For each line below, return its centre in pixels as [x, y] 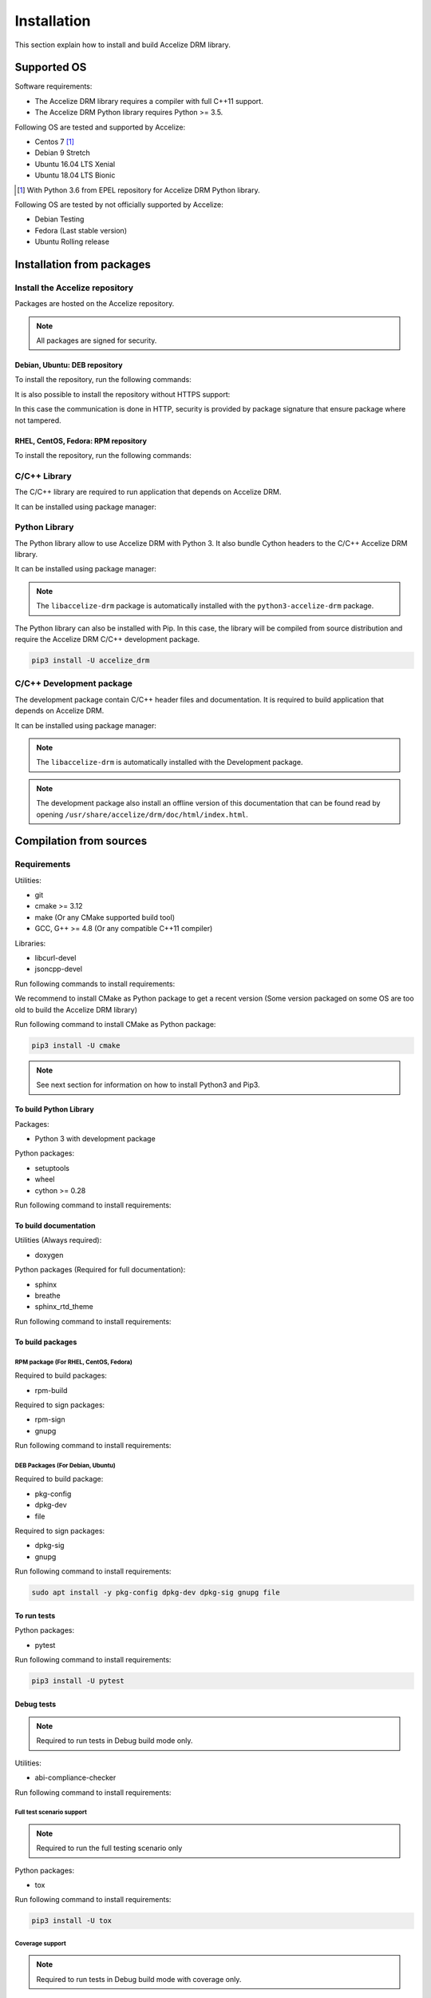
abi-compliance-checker [75, 1777]
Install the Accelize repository [74, 288]
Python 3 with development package [95, 1139]
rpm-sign [50, 1419]
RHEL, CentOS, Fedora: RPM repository [81, 440]
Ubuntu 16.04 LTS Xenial [75, 164]
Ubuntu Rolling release [72, 242]
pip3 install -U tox [71, 1921]
